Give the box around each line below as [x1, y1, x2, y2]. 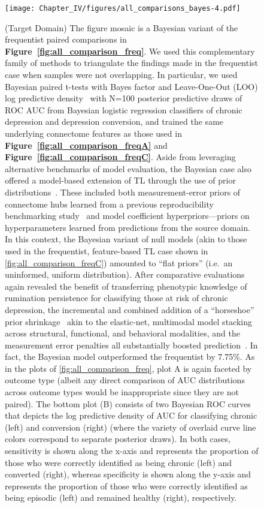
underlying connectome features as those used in [5, 127, 182, 139]
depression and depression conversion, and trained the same [5, 115, 224, 128]
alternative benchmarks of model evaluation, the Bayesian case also [5, 162, 251, 175]
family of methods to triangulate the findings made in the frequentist [5, 56, 259, 69]
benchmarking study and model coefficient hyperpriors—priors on [5, 209, 250, 222]
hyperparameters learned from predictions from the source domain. [5, 221, 251, 233]
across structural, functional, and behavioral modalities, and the [5, 327, 240, 339]
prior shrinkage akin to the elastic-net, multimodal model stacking [5, 315, 252, 327]
